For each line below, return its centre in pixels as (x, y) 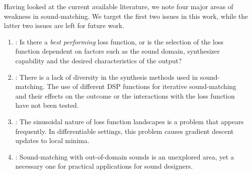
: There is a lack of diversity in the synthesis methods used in (107, 77)
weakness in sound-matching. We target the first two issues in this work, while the (126, 16)
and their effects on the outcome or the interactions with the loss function (125, 95)
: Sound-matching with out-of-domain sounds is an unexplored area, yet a (125, 156)
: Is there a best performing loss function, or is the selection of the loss (119, 41)
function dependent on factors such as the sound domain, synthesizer (118, 51)
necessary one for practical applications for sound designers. (104, 166)
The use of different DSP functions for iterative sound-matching (142, 86)
